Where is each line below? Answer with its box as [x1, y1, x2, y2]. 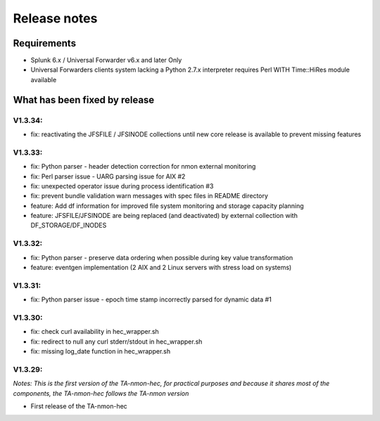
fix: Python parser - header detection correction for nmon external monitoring [30, 162, 256, 171]
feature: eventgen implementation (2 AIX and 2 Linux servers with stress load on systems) [30, 264, 292, 272]
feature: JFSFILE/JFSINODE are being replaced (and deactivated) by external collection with [30, 212, 298, 220]
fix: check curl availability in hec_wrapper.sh [30, 328, 160, 336]
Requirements [13, 37, 77, 49]
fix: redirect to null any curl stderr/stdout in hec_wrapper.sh [30, 337, 203, 346]
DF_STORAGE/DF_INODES [30, 221, 107, 230]
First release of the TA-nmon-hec [30, 402, 128, 410]
